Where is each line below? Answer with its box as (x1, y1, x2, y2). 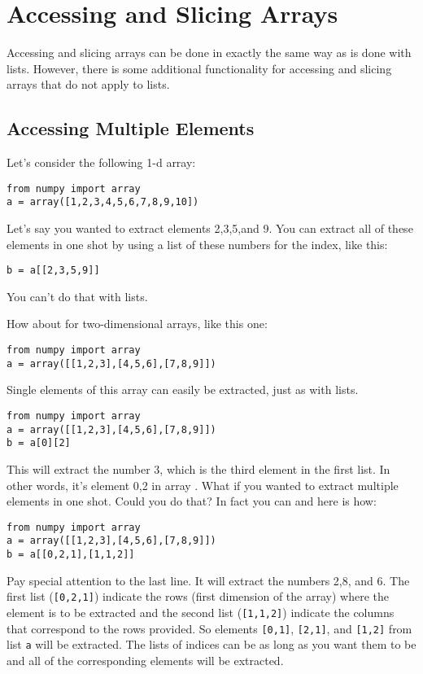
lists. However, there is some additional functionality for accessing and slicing (7, 59, 392, 77)
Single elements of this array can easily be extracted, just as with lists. (7, 381, 359, 398)
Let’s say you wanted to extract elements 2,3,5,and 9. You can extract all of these (7, 220, 413, 237)
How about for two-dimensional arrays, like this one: (7, 315, 268, 332)
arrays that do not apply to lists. (7, 76, 170, 93)
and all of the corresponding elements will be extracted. (7, 651, 284, 668)
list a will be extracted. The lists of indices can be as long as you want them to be (7, 636, 416, 653)
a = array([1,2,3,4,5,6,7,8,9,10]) (7, 196, 199, 208)
